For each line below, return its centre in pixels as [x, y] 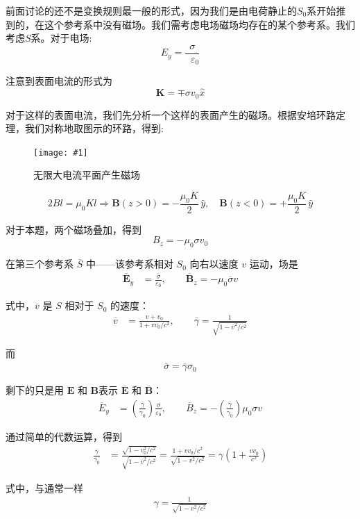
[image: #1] [61, 153]
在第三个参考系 [40, 264]
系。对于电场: [61, 38]
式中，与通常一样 [44, 487]
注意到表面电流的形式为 [59, 81]
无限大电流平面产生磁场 [87, 175]
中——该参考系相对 [129, 264]
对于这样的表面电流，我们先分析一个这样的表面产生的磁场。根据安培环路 [171, 114]
